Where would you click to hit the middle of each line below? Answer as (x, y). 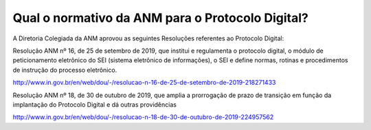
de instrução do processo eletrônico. (65, 70)
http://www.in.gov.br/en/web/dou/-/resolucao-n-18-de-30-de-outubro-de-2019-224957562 (143, 117)
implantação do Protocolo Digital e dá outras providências (94, 104)
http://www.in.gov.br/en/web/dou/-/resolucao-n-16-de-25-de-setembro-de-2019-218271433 (144, 83)
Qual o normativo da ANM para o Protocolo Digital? (161, 18)
